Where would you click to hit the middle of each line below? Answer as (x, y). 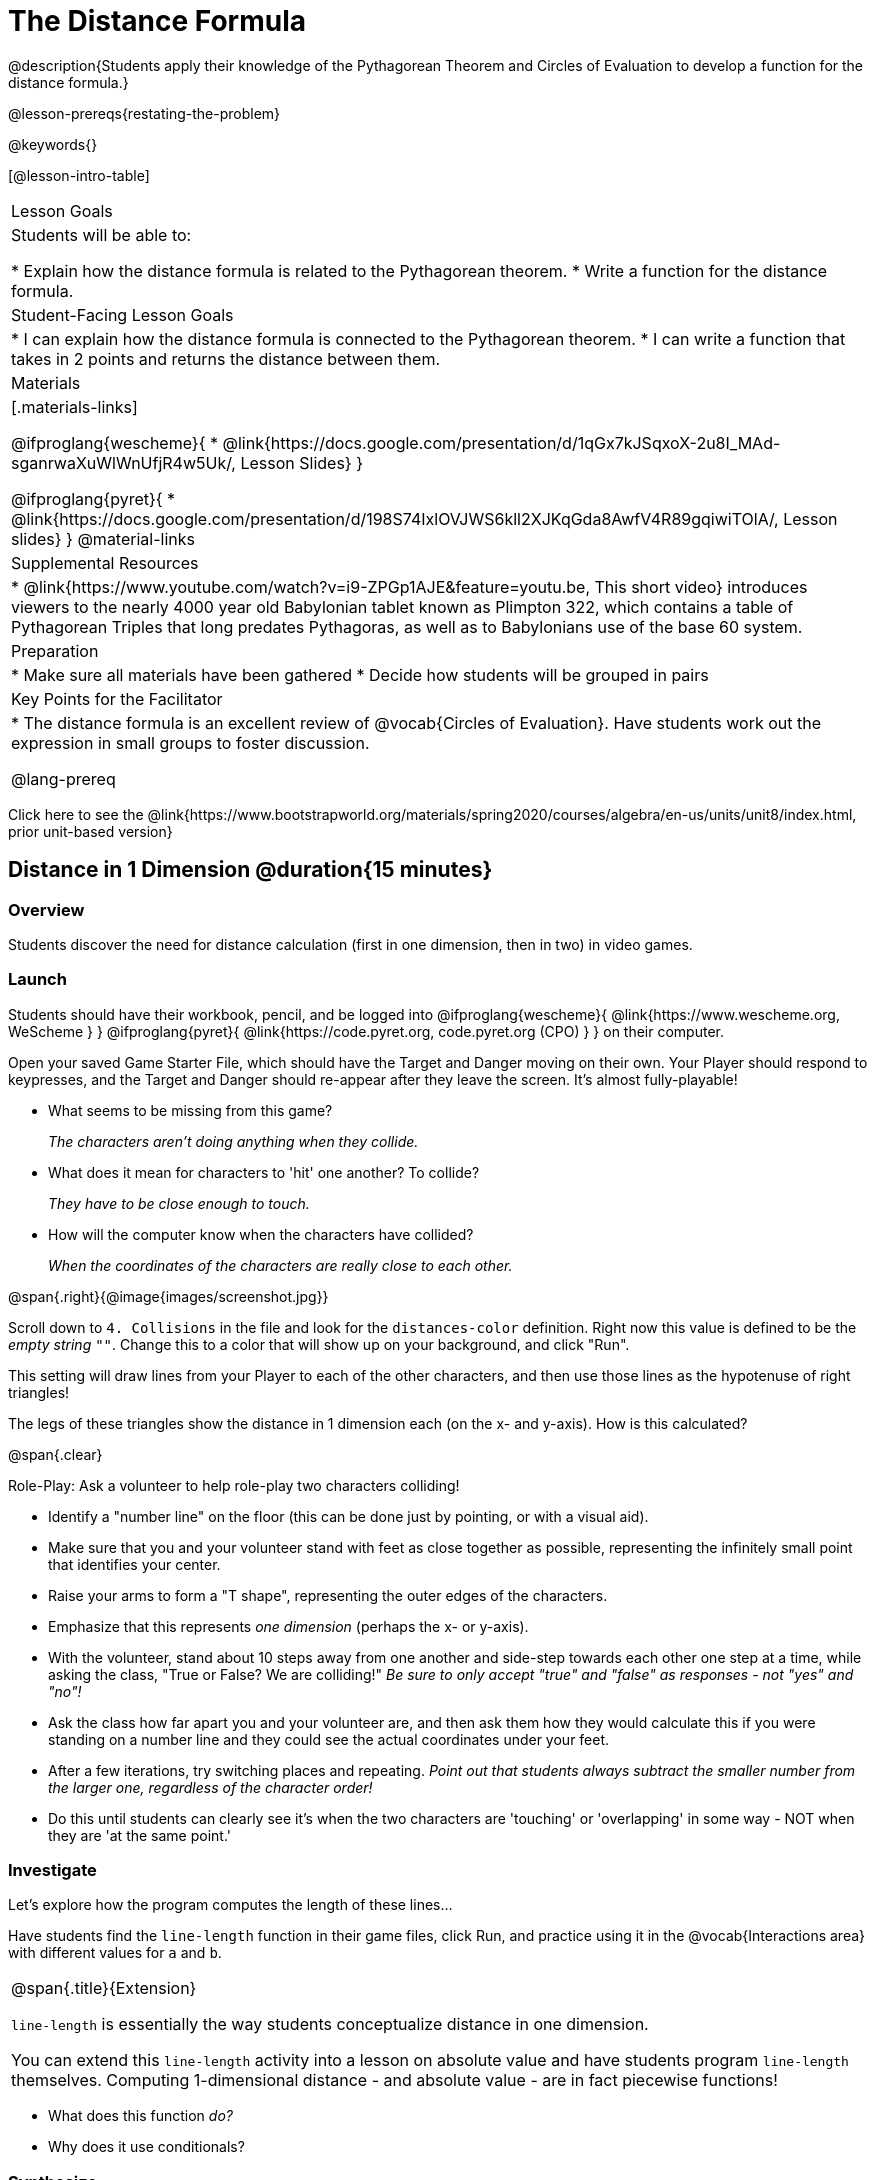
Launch (37, 979)
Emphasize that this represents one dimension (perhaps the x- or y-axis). (288, 1626)
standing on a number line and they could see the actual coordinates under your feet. (329, 1739)
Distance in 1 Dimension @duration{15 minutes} (250, 870)
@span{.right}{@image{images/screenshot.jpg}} (168, 1296)
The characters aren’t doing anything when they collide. (233, 1141)
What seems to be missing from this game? (190, 1110)
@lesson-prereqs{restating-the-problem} (144, 113)
